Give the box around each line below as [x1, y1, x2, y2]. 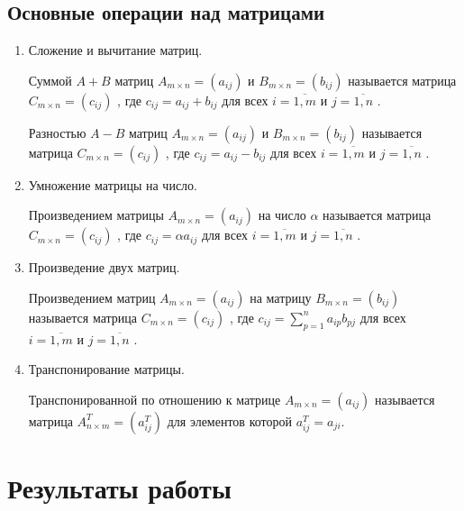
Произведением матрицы [28, 205, 164, 224]
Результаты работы [7, 470, 232, 506]
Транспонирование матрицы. [28, 360, 185, 379]
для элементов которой [167, 411, 292, 430]
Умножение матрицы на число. [28, 175, 197, 194]
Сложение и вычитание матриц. [28, 41, 203, 59]
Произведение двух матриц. [28, 258, 180, 277]
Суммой [28, 70, 72, 89]
